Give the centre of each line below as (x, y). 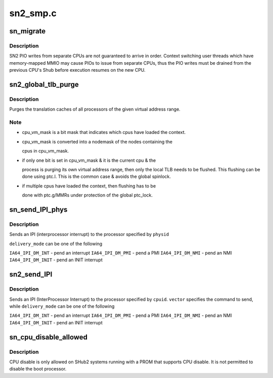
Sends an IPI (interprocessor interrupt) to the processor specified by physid (89, 234)
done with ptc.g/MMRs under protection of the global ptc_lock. (87, 195)
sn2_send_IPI (31, 275)
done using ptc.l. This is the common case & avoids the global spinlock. (97, 176)
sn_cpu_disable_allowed (49, 337)
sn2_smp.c (33, 13)
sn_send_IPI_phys (38, 209)
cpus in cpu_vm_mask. (45, 151)
